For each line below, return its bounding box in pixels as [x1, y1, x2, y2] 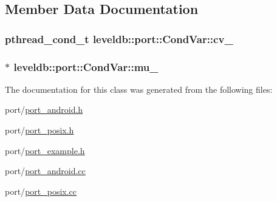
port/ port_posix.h [5, 124, 74, 136]
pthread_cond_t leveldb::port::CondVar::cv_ [5, 31, 233, 46]
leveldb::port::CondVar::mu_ [13, 59, 159, 74]
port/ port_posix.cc [5, 184, 77, 197]
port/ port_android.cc [5, 164, 86, 177]
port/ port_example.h [5, 144, 85, 157]
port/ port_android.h [5, 103, 83, 116]
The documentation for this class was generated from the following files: [5, 82, 273, 95]
